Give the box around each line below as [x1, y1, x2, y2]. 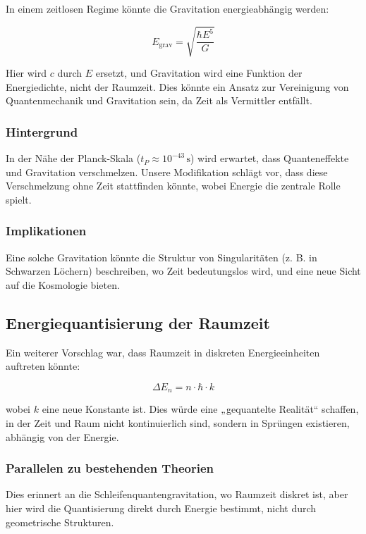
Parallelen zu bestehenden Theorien [6, 459, 214, 477]
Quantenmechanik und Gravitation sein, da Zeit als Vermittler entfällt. [6, 93, 312, 108]
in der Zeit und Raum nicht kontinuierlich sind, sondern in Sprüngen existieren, [6, 415, 350, 430]
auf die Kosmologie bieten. [6, 277, 120, 292]
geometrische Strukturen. [6, 514, 114, 529]
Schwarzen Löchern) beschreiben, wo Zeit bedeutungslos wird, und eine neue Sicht [6, 263, 361, 278]
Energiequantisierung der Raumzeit [6, 311, 270, 333]
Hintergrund [6, 123, 78, 140]
